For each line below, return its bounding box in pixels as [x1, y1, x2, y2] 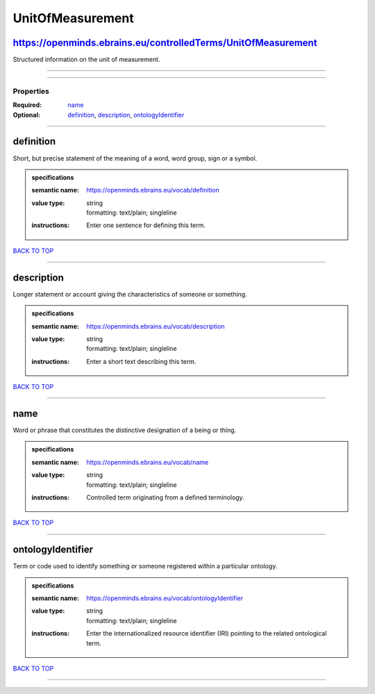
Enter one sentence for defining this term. [86, 221, 206, 229]
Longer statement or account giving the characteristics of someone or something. [12, 290, 247, 298]
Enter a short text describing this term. [86, 357, 197, 365]
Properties [12, 86, 50, 96]
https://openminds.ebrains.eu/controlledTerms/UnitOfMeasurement [12, 37, 317, 49]
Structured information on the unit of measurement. [12, 56, 160, 64]
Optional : [12, 110, 41, 119]
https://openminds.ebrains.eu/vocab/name [86, 458, 208, 466]
